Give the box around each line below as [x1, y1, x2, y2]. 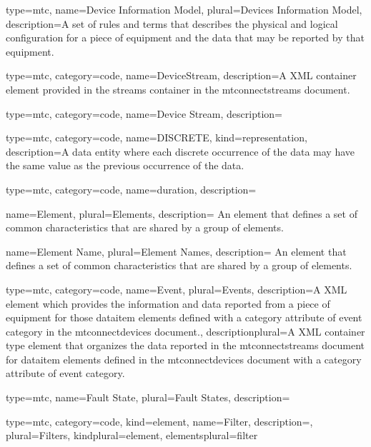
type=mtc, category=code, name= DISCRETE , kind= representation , [6, 130, 307, 145]
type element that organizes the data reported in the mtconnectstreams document [6, 338, 365, 353]
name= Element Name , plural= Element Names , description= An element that [6, 243, 347, 258]
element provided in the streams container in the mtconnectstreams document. [6, 81, 350, 96]
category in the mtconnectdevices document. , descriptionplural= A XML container [6, 323, 365, 338]
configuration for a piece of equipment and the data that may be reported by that [6, 30, 365, 45]
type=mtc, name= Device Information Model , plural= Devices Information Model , [6, 2, 362, 16]
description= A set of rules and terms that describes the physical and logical [6, 16, 338, 31]
